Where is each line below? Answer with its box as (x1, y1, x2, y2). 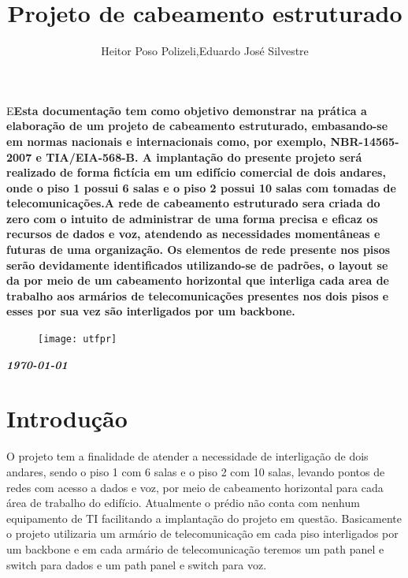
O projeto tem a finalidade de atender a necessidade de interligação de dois (6, 448, 369, 464)
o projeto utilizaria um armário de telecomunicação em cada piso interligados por (6, 525, 399, 542)
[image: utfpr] (38, 334, 117, 345)
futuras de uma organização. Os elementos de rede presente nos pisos (6, 241, 391, 258)
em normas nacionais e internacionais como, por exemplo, (6, 132, 327, 149)
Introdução (6, 402, 128, 434)
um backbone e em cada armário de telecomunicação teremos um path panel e (6, 540, 384, 557)
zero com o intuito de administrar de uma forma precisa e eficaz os (6, 210, 378, 226)
